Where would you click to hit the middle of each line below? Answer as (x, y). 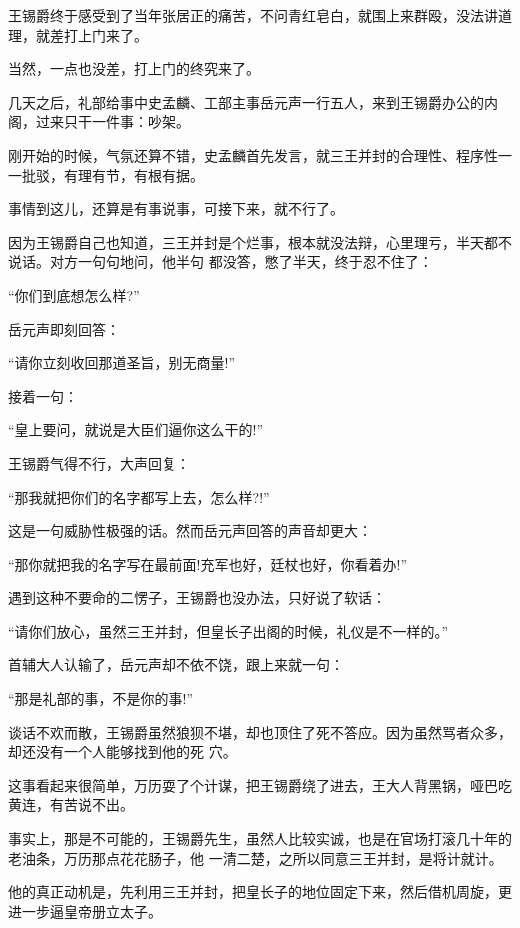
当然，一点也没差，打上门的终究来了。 (134, 68)
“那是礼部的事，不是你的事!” (101, 698)
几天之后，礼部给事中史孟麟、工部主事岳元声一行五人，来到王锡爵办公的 (246, 101)
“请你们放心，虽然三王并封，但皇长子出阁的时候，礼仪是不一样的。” (228, 630)
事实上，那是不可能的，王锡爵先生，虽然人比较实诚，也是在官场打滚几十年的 (260, 838)
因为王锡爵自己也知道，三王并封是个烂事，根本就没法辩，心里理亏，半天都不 (260, 241)
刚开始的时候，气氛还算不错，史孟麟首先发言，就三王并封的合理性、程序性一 (260, 154)
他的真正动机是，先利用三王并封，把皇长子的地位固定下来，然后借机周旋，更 (260, 891)
